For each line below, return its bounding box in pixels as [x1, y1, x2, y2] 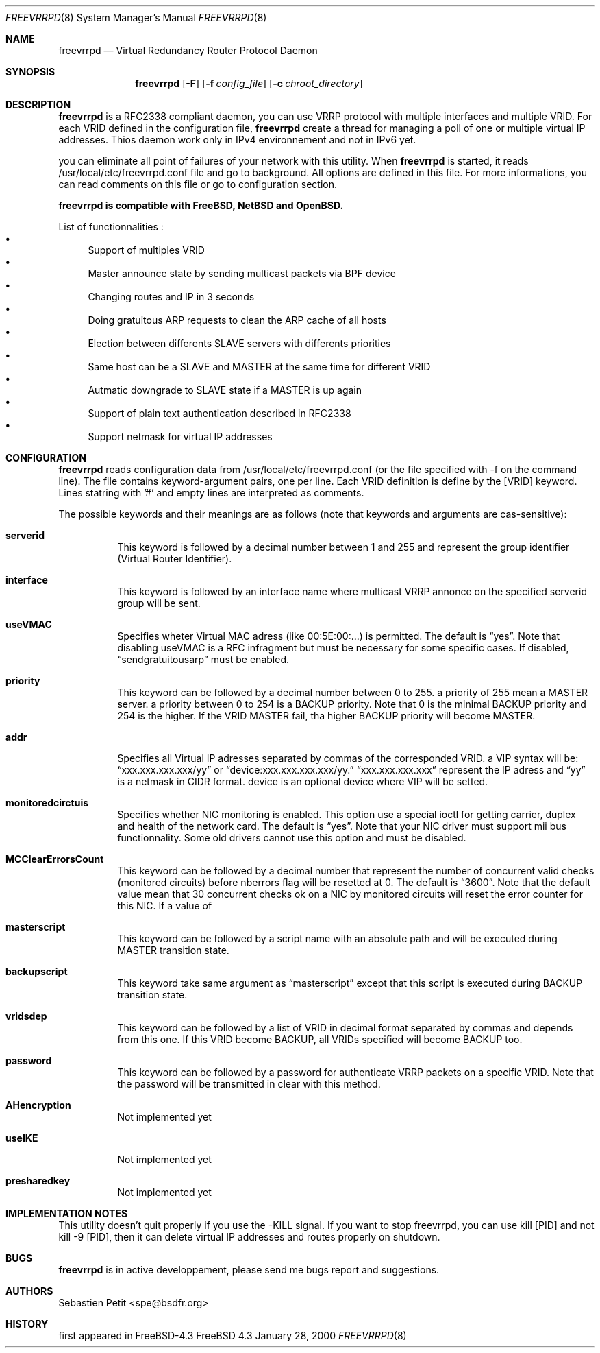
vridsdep [5, 1010, 47, 1022]
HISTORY [5, 1318, 49, 1330]
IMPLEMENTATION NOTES [5, 1208, 128, 1219]
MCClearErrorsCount [5, 853, 104, 865]
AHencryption [5, 1099, 71, 1111]
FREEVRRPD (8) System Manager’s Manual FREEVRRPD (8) [5, 12, 267, 23]
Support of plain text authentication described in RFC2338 [88, 407, 351, 419]
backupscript [5, 966, 68, 977]
